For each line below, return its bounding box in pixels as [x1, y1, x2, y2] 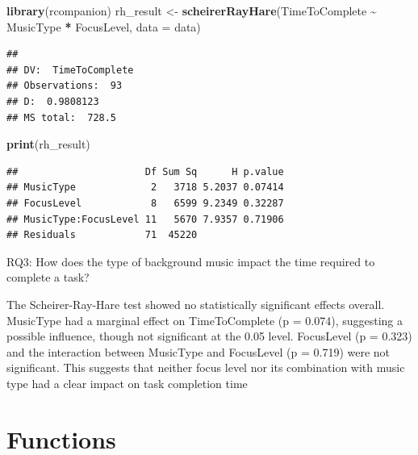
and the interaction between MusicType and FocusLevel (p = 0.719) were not [6, 343, 391, 360]
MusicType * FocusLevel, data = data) [6, 18, 201, 35]
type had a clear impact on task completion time [6, 374, 248, 391]
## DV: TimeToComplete [6, 64, 134, 76]
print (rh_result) [6, 136, 90, 152]
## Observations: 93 [6, 80, 123, 92]
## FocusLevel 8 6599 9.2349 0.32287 [6, 197, 284, 209]
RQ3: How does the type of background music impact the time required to [6, 253, 375, 269]
